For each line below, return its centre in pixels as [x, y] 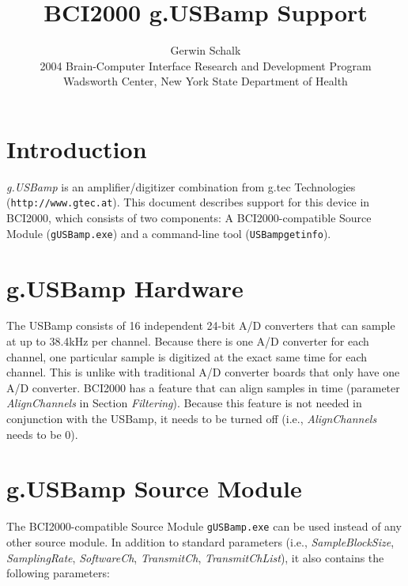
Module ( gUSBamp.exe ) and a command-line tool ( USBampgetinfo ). [169, 233]
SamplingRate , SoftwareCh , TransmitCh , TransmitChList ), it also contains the [195, 557]
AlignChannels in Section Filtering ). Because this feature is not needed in [184, 403]
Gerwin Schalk [206, 50]
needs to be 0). [42, 434]
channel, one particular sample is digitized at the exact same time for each [187, 356]
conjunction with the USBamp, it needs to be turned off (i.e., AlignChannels [192, 419]
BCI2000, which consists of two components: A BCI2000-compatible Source [189, 218]
